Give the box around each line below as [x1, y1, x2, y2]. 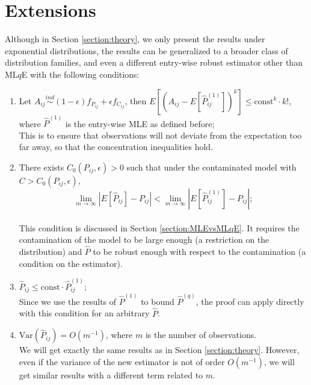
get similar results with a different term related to [19, 368, 203, 381]
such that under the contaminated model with [126, 160, 297, 173]
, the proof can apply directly [196, 295, 304, 307]
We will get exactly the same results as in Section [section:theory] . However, [19, 343, 300, 356]
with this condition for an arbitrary [19, 307, 150, 319]
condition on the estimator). [19, 257, 123, 269]
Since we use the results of [19, 295, 117, 307]
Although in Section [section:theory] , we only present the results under [5, 33, 265, 45]
